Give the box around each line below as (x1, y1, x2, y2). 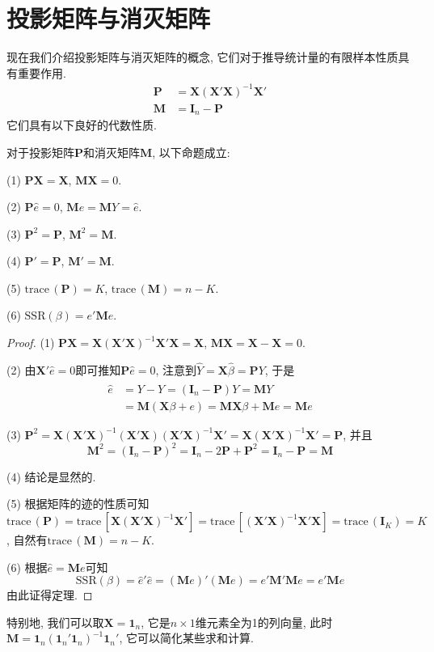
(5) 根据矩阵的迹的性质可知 (6, 495, 150, 512)
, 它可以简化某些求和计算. (119, 629, 254, 646)
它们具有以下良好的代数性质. (6, 116, 157, 133)
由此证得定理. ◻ (6, 586, 93, 603)
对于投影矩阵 (6, 143, 74, 160)
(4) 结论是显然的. (6, 468, 96, 485)
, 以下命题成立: (152, 143, 230, 160)
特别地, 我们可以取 (6, 613, 104, 630)
